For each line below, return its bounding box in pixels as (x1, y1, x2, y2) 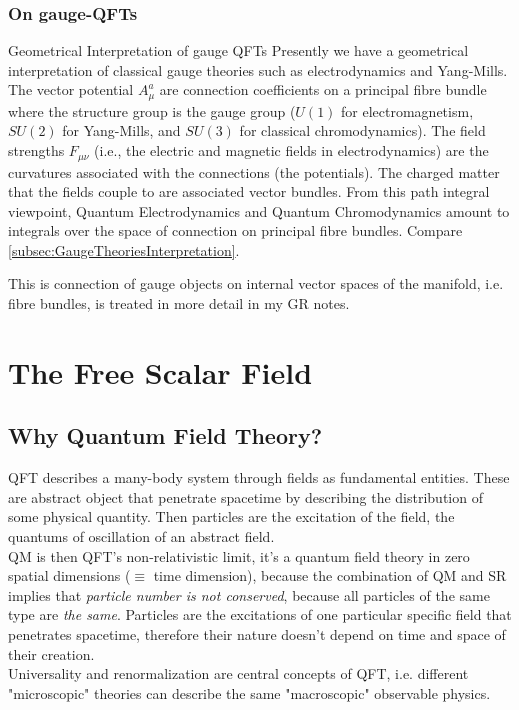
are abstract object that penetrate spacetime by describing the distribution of (8, 486, 483, 507)
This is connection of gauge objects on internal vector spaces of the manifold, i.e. (8, 273, 504, 294)
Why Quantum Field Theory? (8, 420, 323, 451)
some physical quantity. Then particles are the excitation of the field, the (8, 506, 455, 527)
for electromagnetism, (341, 100, 474, 121)
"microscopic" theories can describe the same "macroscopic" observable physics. (8, 682, 491, 703)
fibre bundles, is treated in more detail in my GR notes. (8, 293, 350, 314)
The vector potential (8, 79, 134, 100)
